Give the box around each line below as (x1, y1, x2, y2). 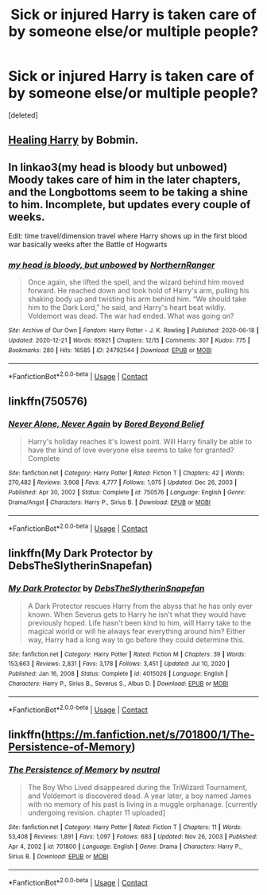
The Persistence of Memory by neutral (8, 765, 161, 776)
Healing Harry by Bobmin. (8, 134, 139, 147)
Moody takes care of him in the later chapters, (8, 172, 241, 186)
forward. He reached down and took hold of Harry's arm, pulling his (27, 286, 250, 296)
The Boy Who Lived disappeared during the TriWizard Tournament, (27, 782, 248, 792)
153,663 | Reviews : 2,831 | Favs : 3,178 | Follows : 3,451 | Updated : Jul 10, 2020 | (8, 660, 230, 668)
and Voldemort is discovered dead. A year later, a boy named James (27, 791, 252, 800)
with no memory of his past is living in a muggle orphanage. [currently (27, 799, 258, 808)
